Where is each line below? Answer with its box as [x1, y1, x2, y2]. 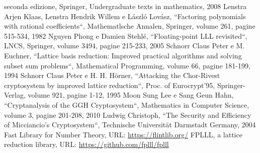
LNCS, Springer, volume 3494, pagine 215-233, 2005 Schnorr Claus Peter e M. [4, 40, 245, 51]
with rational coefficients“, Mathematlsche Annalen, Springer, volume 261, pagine [4, 21, 255, 31]
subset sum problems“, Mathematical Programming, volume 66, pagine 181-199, [4, 60, 250, 70]
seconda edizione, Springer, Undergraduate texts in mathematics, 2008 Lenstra [4, 1, 247, 11]
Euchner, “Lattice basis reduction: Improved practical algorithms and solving [4, 50, 242, 60]
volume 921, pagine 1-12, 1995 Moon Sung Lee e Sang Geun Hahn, [28, 90, 234, 100]
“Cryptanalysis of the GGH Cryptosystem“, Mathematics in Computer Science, [4, 99, 249, 110]
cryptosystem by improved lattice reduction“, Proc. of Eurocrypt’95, [4, 80, 215, 90]
